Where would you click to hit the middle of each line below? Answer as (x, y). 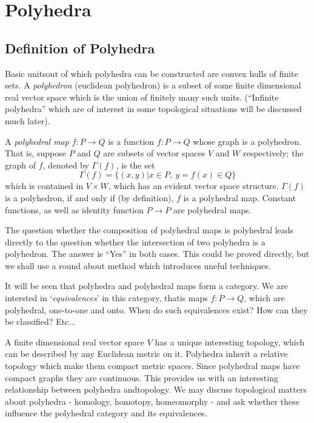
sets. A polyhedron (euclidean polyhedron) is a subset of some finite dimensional (153, 85)
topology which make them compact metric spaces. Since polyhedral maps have (152, 366)
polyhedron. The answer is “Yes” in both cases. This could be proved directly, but (157, 254)
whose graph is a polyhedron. (247, 141)
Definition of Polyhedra (80, 48)
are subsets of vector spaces (154, 153)
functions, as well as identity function (74, 209)
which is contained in (44, 186)
